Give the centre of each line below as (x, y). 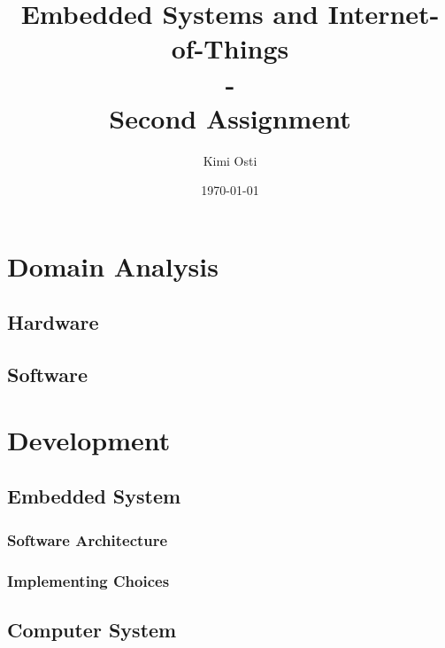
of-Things (230, 48)
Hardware (53, 322)
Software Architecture (88, 539)
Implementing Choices (88, 580)
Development (89, 439)
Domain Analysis (113, 265)
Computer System (92, 629)
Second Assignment (230, 117)
